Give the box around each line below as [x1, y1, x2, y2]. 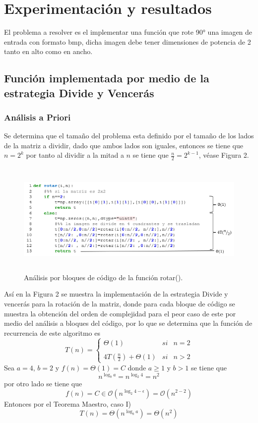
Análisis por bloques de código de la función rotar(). [24, 272, 183, 282]
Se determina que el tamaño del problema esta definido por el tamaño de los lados [4, 130, 254, 141]
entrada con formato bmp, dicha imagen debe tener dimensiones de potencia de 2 [4, 36, 251, 47]
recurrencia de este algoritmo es [4, 327, 100, 338]
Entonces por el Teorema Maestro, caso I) [4, 398, 131, 409]
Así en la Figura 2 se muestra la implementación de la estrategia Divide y [4, 289, 228, 299]
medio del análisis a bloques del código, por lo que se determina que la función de [4, 318, 253, 328]
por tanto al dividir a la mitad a [26, 150, 124, 160]
